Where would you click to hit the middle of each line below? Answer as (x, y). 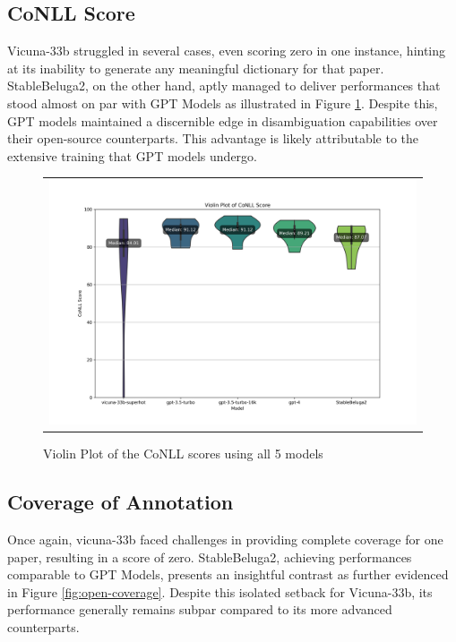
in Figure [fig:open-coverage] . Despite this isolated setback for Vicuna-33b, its (220, 591)
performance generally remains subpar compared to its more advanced (200, 609)
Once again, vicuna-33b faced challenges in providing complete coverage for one (225, 539)
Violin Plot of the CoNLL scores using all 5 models (183, 454)
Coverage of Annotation (120, 502)
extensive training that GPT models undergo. (132, 155)
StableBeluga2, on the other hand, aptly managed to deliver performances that (224, 86)
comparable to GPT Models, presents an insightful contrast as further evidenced (228, 574)
